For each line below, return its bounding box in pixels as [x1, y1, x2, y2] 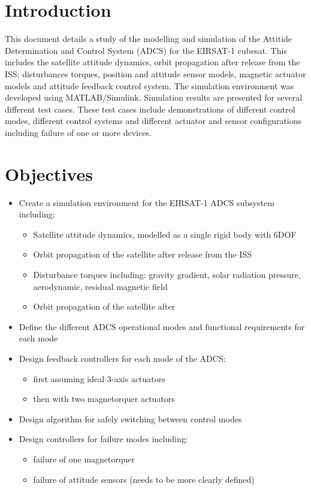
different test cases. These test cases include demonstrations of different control [5, 102, 295, 115]
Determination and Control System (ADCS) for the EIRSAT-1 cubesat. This [5, 44, 287, 56]
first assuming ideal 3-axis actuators [33, 372, 165, 385]
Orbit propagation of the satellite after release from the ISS [33, 248, 252, 261]
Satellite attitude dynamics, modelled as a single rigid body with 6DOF [33, 228, 297, 240]
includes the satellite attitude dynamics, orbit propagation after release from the [5, 56, 300, 68]
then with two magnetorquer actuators [33, 392, 175, 405]
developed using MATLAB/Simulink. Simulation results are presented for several [5, 91, 303, 104]
